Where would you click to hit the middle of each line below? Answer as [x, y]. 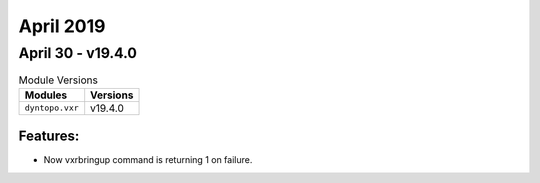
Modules [46, 95]
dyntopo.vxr [51, 108]
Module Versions [58, 80]
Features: [49, 136]
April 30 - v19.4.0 [77, 53]
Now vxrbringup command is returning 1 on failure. [148, 160]
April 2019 [62, 26]
